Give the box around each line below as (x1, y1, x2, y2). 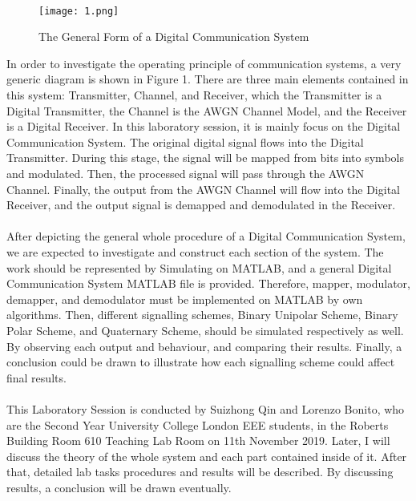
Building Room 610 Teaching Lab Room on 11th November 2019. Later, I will (6, 432, 390, 449)
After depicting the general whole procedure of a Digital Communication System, (6, 228, 406, 244)
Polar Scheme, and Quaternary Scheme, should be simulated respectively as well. (6, 321, 404, 338)
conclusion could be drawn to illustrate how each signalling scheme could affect (6, 354, 395, 370)
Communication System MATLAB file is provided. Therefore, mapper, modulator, (6, 275, 410, 292)
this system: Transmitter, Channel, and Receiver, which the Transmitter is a (6, 87, 382, 103)
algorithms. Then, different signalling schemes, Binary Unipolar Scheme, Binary (6, 306, 398, 323)
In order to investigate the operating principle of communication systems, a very (6, 55, 402, 71)
